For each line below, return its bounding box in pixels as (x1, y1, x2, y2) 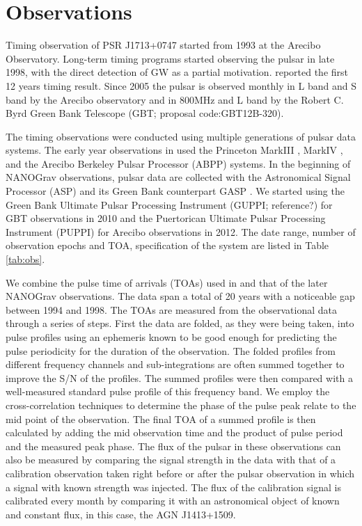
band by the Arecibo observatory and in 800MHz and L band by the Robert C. (6, 92, 344, 106)
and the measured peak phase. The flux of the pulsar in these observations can (6, 438, 341, 453)
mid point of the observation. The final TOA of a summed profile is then (6, 411, 316, 426)
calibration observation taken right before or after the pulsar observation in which (6, 465, 355, 480)
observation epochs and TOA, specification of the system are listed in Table (6, 238, 329, 253)
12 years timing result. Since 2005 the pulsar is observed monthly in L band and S (6, 78, 356, 93)
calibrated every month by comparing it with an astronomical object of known (6, 493, 340, 508)
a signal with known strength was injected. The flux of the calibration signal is (6, 479, 341, 494)
